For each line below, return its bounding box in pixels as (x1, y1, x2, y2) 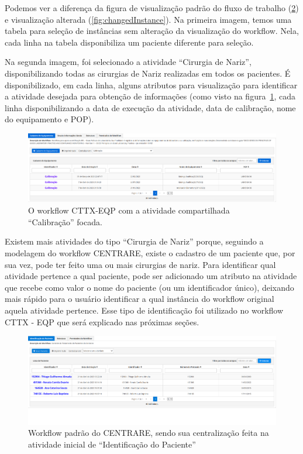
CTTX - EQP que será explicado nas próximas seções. (5, 315, 199, 328)
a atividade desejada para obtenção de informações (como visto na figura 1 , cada (5, 90, 295, 102)
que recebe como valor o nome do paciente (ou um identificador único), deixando (5, 281, 294, 293)
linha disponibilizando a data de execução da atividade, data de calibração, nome (5, 101, 296, 113)
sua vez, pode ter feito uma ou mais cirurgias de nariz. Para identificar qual (5, 258, 276, 270)
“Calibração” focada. (28, 215, 102, 228)
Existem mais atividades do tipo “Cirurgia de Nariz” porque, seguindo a (5, 235, 264, 247)
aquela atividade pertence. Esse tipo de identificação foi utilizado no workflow (5, 304, 284, 316)
